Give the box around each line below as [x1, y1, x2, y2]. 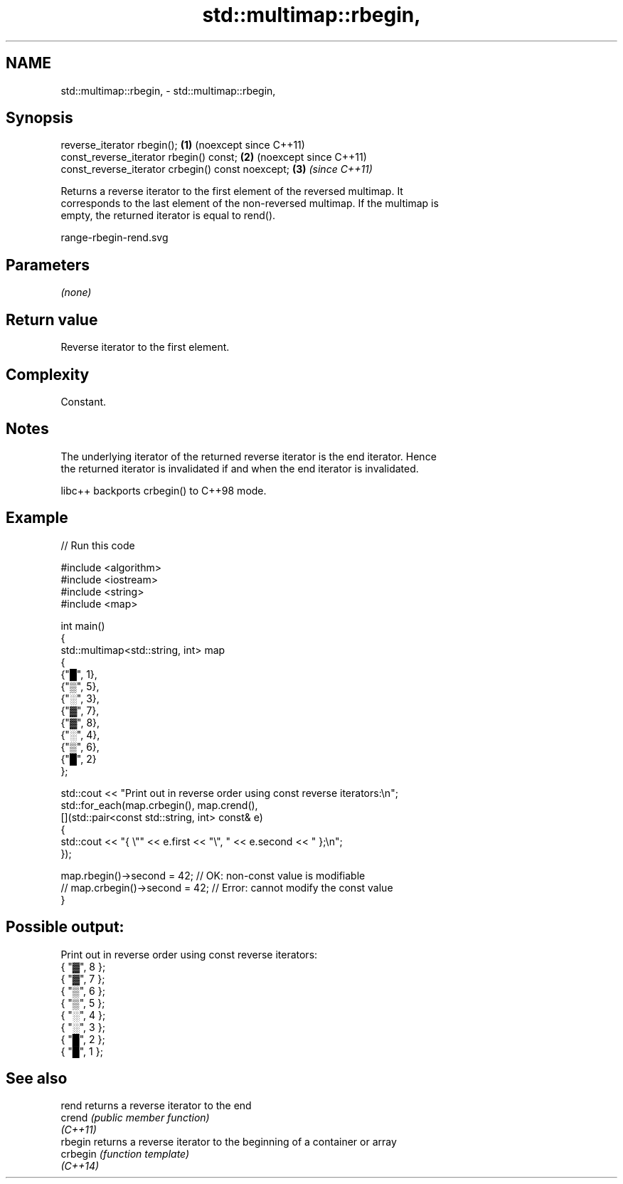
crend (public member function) [60, 1111, 210, 1124]
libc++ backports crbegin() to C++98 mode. [60, 484, 267, 497]
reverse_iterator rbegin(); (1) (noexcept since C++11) [60, 139, 305, 152]
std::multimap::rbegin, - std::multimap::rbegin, [60, 84, 276, 97]
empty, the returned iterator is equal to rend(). [60, 209, 276, 222]
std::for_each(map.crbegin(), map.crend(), [60, 798, 258, 811]
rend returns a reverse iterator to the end [60, 1099, 252, 1112]
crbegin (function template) [60, 1148, 190, 1161]
